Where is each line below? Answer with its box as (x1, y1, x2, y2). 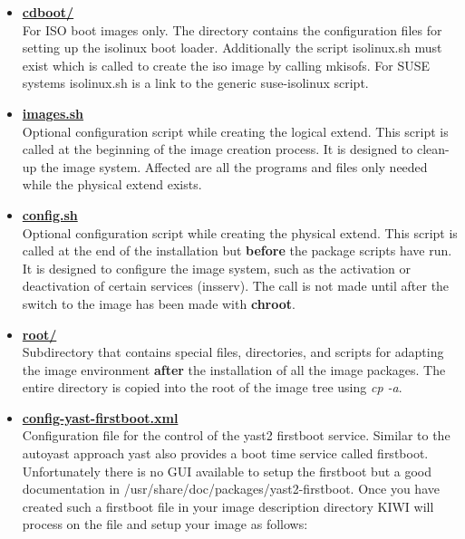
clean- (416, 140, 450, 159)
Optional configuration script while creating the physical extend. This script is (22, 223, 458, 242)
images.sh (22, 103, 84, 122)
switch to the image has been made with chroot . (22, 294, 295, 313)
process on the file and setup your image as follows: (22, 515, 308, 534)
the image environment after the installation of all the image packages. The (22, 360, 446, 379)
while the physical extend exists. (22, 175, 202, 194)
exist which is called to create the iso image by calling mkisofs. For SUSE (22, 55, 430, 74)
